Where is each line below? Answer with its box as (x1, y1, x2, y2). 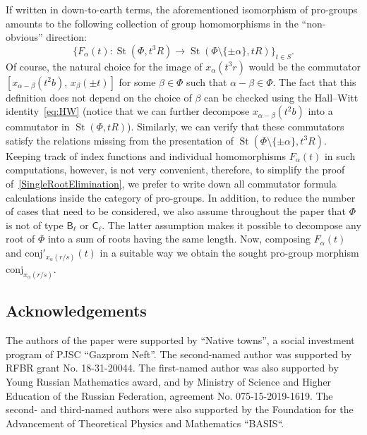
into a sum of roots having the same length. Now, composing (47, 231, 311, 246)
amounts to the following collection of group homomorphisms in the (6, 16, 299, 30)
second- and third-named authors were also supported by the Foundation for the (6, 402, 354, 417)
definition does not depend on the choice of (6, 90, 192, 104)
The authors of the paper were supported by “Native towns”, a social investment (6, 333, 355, 348)
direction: (46, 30, 87, 44)
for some (119, 74, 156, 89)
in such (324, 148, 356, 163)
